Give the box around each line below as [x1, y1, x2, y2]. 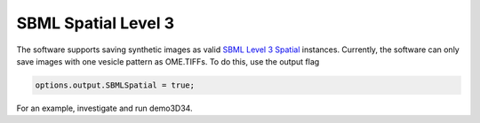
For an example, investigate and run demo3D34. [16, 103, 193, 113]
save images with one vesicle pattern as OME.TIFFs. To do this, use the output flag [16, 56, 320, 66]
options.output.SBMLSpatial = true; [35, 80, 196, 90]
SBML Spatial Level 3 [16, 13, 175, 33]
